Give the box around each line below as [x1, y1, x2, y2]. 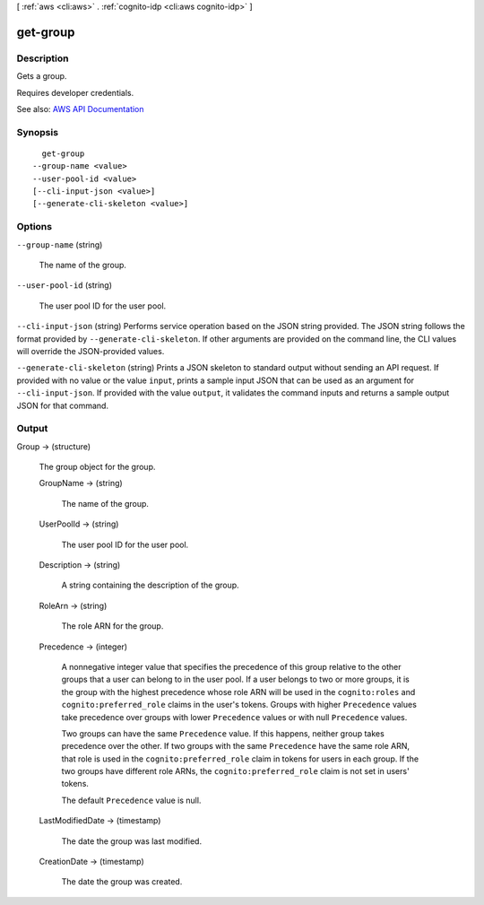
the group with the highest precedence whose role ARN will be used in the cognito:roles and [61, 686, 416, 697]
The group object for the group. [39, 462, 156, 473]
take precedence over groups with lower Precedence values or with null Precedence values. [61, 711, 408, 722]
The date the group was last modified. [61, 835, 202, 847]
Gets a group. [16, 71, 67, 82]
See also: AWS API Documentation [16, 103, 144, 114]
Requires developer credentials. [16, 87, 134, 98]
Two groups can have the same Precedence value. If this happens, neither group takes [61, 727, 385, 739]
